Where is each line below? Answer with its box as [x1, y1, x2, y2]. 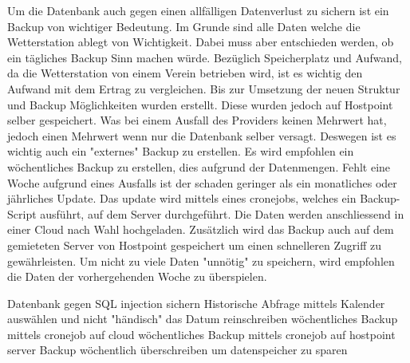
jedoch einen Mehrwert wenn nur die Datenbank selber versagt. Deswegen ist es [7, 127, 396, 144]
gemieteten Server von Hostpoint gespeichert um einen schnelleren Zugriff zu [7, 236, 381, 253]
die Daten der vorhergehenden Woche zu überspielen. [7, 268, 267, 285]
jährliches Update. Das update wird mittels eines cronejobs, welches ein [7, 190, 357, 207]
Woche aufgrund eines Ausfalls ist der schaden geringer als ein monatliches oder [7, 174, 397, 191]
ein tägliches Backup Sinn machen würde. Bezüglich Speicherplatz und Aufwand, [7, 49, 402, 65]
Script [7, 205, 37, 222]
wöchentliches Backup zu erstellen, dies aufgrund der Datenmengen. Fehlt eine [7, 158, 391, 175]
